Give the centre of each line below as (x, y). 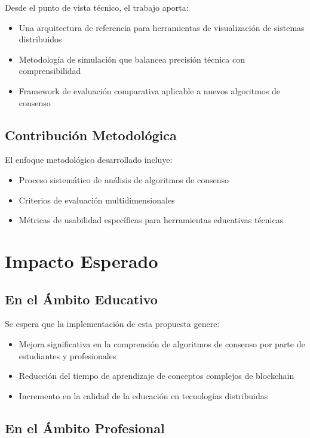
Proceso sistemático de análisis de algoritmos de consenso (124, 179)
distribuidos (40, 39)
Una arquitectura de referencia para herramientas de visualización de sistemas (162, 27)
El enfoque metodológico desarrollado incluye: (89, 160)
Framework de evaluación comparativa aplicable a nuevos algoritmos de (150, 90)
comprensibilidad (50, 71)
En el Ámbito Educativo (81, 299)
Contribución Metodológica (91, 135)
